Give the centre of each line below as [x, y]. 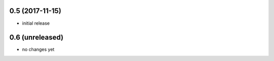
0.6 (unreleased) [36, 38]
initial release [36, 23]
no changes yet [38, 49]
